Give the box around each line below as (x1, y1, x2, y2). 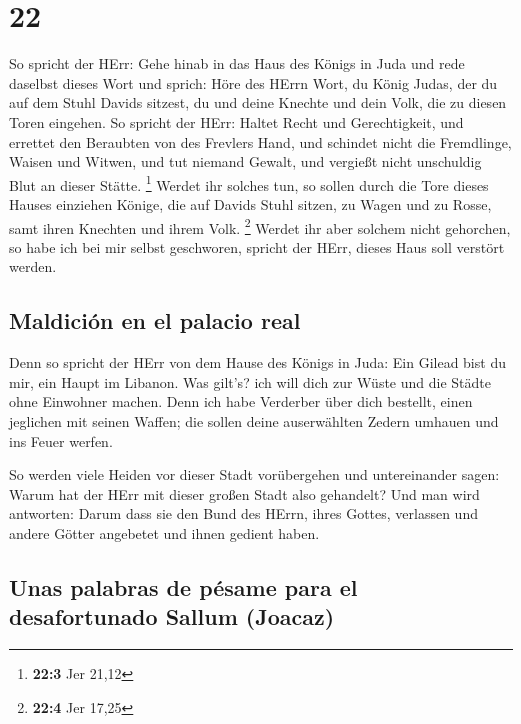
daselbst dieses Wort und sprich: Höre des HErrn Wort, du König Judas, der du (9, 72, 498, 93)
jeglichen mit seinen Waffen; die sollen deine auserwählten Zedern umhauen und (9, 410, 499, 431)
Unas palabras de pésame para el (9, 571, 358, 602)
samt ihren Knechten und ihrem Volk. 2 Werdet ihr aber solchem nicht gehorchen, (9, 214, 511, 238)
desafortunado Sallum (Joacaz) (9, 601, 335, 632)
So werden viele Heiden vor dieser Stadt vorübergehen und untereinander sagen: (9, 464, 500, 485)
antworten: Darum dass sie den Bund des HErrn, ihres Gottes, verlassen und (9, 503, 478, 524)
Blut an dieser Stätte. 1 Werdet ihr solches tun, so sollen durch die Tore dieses (9, 171, 489, 195)
